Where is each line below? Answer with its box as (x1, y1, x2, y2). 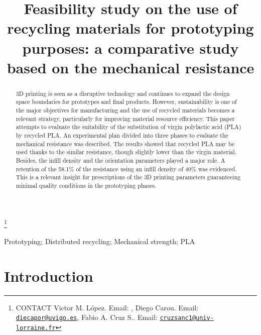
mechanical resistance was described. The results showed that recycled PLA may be (16, 139, 235, 148)
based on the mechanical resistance (7, 57, 254, 77)
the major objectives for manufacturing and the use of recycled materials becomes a (16, 106, 235, 115)
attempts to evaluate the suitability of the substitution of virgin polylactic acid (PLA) (16, 123, 241, 131)
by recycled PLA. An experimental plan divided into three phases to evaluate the (16, 131, 228, 140)
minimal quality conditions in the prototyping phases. (16, 181, 157, 189)
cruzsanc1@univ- (160, 314, 214, 322)
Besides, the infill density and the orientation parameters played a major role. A (16, 156, 225, 164)
